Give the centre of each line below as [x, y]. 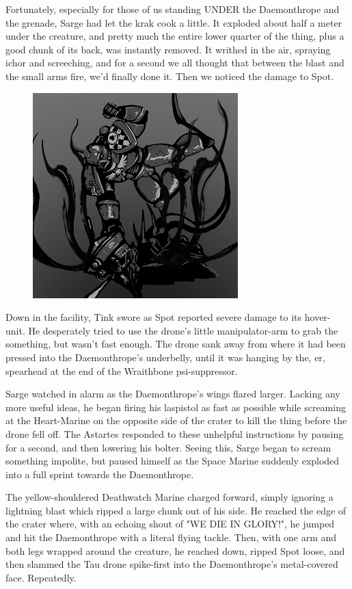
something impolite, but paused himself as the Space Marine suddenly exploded [173, 461]
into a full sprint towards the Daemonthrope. [100, 474]
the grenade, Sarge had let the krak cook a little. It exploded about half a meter [174, 22]
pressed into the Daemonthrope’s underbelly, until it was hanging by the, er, [165, 357]
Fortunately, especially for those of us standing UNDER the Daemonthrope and [173, 9]
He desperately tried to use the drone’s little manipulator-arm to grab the [183, 330]
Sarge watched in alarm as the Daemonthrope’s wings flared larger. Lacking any [173, 394]
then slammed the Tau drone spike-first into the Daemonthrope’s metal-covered [172, 564]
